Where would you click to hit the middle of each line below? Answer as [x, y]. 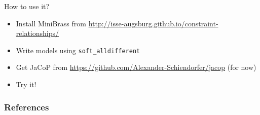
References [27, 107]
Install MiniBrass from [51, 23]
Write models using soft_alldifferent [78, 50]
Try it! [26, 84]
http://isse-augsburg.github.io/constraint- [153, 23]
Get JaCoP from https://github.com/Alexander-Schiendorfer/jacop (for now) [136, 67]
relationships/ [38, 33]
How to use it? [27, 6]
